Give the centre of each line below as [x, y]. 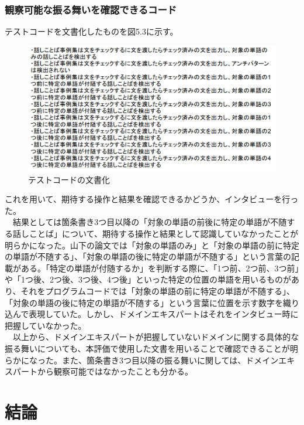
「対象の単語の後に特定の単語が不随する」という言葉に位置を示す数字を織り [152, 302]
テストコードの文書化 [69, 179]
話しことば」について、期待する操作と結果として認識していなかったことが [156, 234]
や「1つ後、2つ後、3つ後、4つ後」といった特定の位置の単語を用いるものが [148, 279]
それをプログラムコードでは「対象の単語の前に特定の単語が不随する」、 [158, 291]
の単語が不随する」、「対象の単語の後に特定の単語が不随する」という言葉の [148, 256]
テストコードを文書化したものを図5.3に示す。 [91, 31]
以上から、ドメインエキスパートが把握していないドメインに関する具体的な [156, 337]
